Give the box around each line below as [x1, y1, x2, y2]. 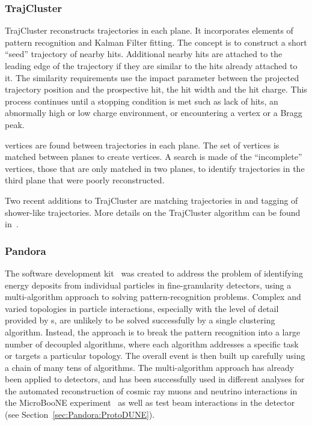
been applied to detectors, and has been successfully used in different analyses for [5, 373, 305, 385]
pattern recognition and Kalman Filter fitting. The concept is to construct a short [5, 35, 307, 48]
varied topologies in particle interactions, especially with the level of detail [5, 302, 279, 314]
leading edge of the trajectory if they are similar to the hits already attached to [5, 60, 298, 72]
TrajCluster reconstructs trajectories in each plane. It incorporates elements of [5, 24, 293, 37]
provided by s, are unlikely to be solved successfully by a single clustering [5, 314, 275, 326]
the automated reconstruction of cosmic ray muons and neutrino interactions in [5, 384, 298, 397]
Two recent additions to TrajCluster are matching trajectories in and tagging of [5, 194, 298, 206]
